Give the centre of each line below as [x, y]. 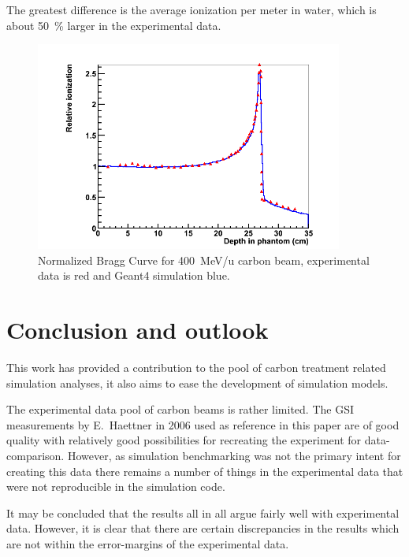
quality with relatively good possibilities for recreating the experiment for [184, 440]
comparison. [35, 455]
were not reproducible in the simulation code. [116, 486]
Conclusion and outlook [138, 330]
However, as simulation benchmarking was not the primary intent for [234, 455]
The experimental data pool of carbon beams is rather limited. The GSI [180, 409]
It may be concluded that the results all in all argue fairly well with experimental [203, 512]
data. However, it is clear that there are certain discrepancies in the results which [203, 528]
